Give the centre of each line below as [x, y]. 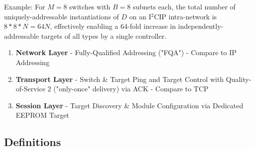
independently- [201, 26]
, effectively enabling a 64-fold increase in [113, 26]
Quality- [239, 79]
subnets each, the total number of [184, 6]
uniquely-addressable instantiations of [62, 16]
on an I [140, 16]
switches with [90, 6]
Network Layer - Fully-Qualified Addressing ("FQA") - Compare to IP [126, 52]
